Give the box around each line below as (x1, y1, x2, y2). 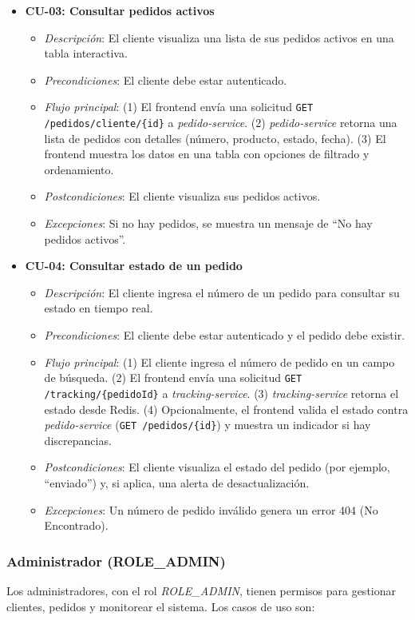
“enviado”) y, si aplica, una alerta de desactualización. (44, 474, 310, 491)
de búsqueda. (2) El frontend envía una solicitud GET (44, 369, 302, 386)
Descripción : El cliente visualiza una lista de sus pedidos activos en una (44, 29, 394, 46)
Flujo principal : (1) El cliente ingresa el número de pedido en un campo (44, 353, 395, 370)
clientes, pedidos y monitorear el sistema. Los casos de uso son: (6, 598, 315, 614)
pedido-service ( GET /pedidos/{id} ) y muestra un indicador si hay (44, 416, 371, 433)
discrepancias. (44, 431, 112, 448)
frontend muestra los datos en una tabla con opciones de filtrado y (44, 145, 370, 162)
